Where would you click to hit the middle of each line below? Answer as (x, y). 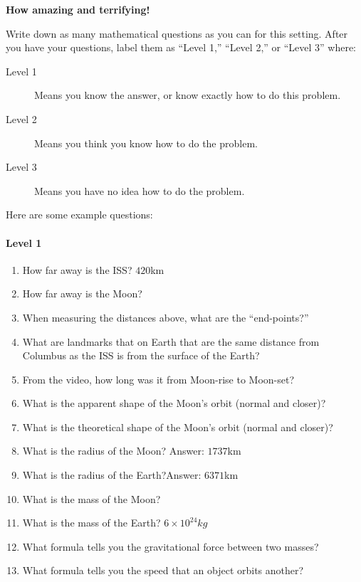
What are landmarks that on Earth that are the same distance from (171, 341)
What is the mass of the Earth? (91, 523)
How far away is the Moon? (82, 293)
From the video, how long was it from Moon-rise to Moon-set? (158, 379)
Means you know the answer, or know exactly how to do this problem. (188, 95)
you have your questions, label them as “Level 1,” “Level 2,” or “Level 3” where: (181, 47)
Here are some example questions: (79, 215)
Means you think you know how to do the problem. (146, 143)
